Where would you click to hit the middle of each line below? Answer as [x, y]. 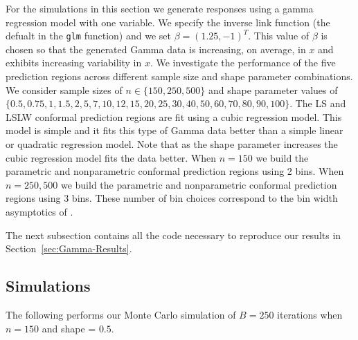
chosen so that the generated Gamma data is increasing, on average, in [156, 49]
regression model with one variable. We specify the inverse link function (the [168, 22]
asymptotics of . [39, 211]
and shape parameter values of [273, 89]
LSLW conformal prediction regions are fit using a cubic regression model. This [174, 116]
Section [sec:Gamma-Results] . [69, 248]
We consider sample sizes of [64, 89]
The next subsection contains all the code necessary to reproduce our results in [173, 235]
